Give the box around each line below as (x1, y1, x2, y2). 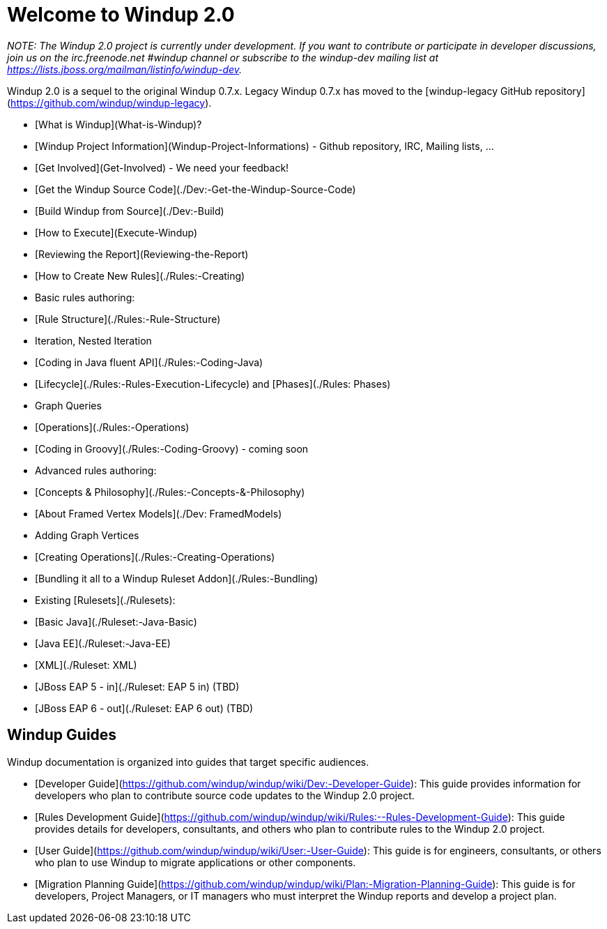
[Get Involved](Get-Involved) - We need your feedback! (35, 161, 289, 174)
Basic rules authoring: (35, 291, 135, 303)
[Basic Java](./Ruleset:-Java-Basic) (35, 615, 197, 628)
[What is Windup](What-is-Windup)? (35, 118, 202, 130)
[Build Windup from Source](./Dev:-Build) (35, 204, 224, 217)
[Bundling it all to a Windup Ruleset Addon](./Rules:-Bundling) (35, 572, 318, 584)
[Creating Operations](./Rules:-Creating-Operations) (35, 550, 275, 563)
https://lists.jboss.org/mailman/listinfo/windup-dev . (7, 63, 243, 75)
